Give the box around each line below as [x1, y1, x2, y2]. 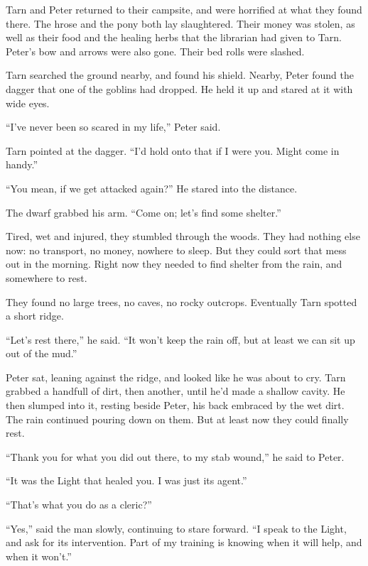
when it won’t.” [6, 548, 72, 563]
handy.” [6, 157, 38, 172]
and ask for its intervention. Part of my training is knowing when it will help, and [6, 535, 362, 550]
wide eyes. [6, 95, 50, 110]
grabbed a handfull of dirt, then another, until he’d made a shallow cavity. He [6, 383, 345, 398]
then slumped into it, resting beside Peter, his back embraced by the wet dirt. [6, 398, 345, 413]
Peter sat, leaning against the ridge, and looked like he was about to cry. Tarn [6, 369, 346, 384]
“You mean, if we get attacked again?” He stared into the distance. [6, 180, 298, 195]
